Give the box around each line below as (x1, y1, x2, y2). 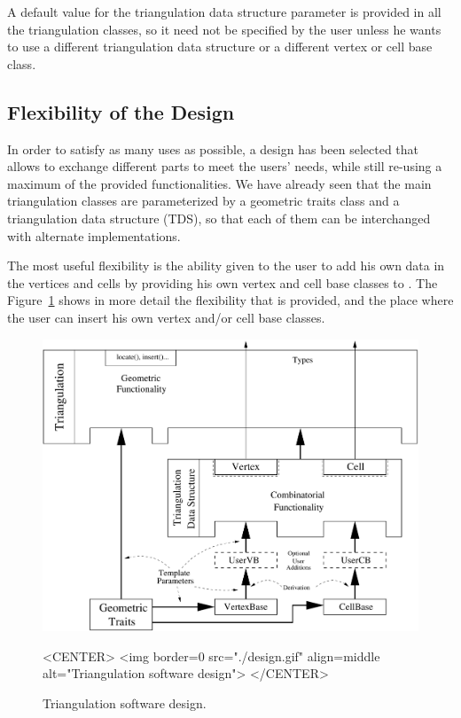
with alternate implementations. (7, 226, 181, 245)
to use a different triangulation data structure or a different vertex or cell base (7, 37, 433, 56)
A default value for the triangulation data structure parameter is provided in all (7, 3, 441, 20)
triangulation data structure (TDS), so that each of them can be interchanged (7, 208, 431, 227)
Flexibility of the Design (7, 98, 235, 125)
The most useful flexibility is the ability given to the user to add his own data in (7, 256, 445, 275)
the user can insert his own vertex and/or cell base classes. (7, 308, 325, 326)
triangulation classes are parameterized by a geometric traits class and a (7, 191, 400, 210)
